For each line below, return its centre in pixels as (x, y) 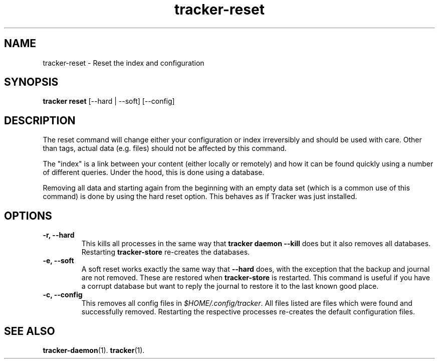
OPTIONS (28, 216)
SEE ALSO (30, 331)
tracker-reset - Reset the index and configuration (124, 63)
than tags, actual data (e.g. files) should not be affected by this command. (165, 148)
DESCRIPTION (40, 120)
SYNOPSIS (31, 82)
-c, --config (63, 295)
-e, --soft (58, 261)
